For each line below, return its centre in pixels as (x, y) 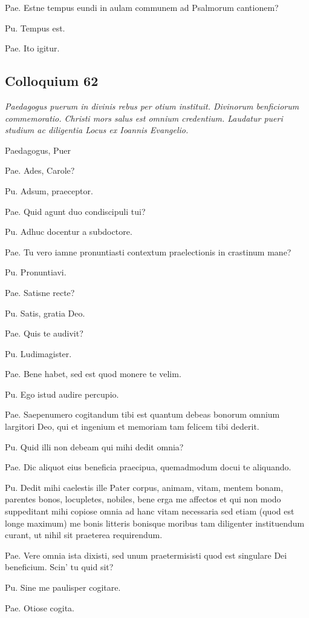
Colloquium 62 (52, 81)
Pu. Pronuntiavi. (36, 272)
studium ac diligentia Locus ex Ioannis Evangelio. (97, 130)
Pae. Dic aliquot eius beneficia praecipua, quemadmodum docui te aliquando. (148, 467)
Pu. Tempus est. (35, 28)
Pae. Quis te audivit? (44, 333)
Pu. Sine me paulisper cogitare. (63, 587)
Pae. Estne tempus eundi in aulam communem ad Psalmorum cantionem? (142, 7)
